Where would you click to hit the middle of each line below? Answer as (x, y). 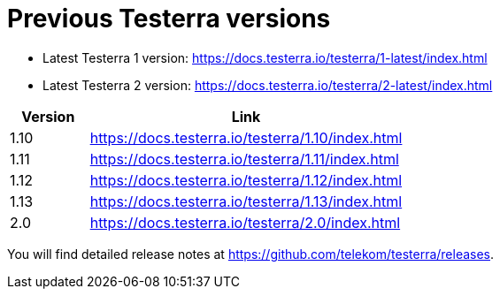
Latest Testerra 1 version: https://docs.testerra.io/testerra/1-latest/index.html (265, 57)
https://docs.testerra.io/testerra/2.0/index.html (245, 222)
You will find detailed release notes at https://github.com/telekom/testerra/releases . (251, 254)
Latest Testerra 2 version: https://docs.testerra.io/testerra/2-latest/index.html (268, 85)
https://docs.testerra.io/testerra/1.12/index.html (246, 180)
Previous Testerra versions (169, 19)
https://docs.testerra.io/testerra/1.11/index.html (244, 159)
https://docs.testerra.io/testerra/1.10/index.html (246, 137)
